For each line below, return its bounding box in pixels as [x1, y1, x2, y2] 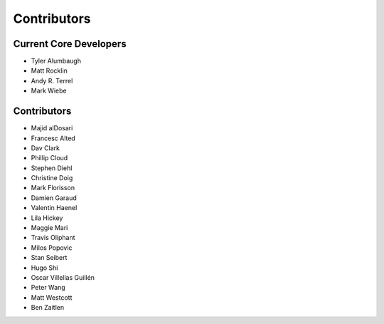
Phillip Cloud [31, 154, 68, 162]
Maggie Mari [31, 224, 68, 232]
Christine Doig [31, 174, 73, 182]
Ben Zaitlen [31, 303, 64, 312]
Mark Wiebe [31, 86, 67, 95]
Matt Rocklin [31, 66, 68, 75]
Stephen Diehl [31, 164, 73, 172]
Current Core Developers [13, 38, 127, 50]
